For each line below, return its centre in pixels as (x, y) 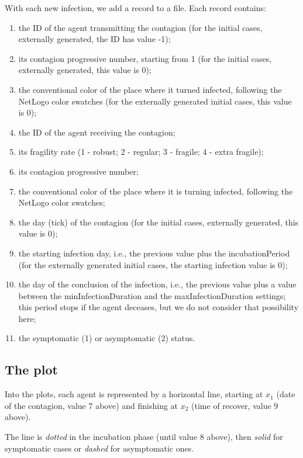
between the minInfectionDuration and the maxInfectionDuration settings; (152, 295)
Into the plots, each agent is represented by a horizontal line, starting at (134, 394)
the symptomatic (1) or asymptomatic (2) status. (107, 338)
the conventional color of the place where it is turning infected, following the (156, 191)
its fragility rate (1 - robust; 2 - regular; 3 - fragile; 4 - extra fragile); (141, 152)
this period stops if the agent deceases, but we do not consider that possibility (159, 307)
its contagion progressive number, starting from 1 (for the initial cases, (145, 58)
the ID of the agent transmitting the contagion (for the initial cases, (140, 27)
